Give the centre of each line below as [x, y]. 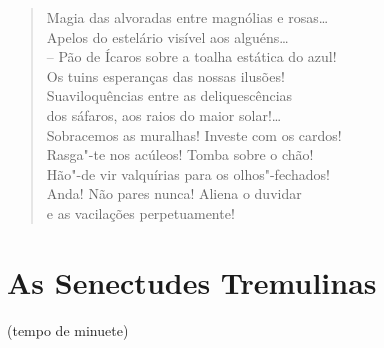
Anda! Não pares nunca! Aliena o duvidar [174, 193]
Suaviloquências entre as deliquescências [169, 95]
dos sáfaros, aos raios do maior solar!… [164, 114]
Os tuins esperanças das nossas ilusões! [165, 75]
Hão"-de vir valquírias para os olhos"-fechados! [188, 173]
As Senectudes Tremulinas [192, 281]
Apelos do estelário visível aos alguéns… [167, 36]
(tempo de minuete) [68, 329]
